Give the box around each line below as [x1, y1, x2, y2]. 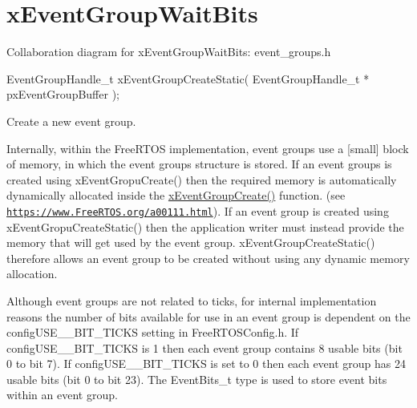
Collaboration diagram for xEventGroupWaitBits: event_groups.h [6, 43, 331, 60]
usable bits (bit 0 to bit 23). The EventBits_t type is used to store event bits [6, 370, 387, 387]
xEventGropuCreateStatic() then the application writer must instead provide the [6, 218, 404, 235]
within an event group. [6, 386, 118, 403]
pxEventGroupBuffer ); [6, 86, 119, 103]
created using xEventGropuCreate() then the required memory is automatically [6, 171, 397, 188]
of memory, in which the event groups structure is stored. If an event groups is [6, 156, 392, 172]
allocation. [6, 265, 58, 282]
